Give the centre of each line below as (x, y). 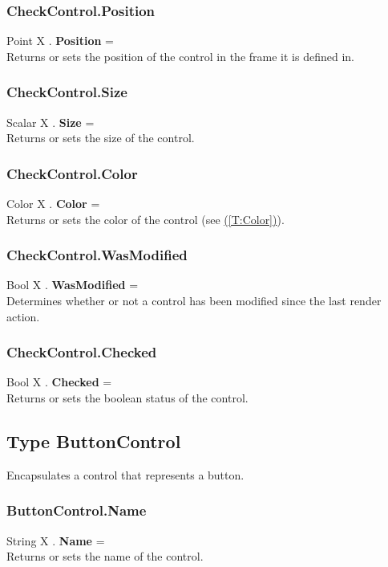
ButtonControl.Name (77, 510)
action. (23, 316)
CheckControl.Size (67, 92)
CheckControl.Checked (82, 352)
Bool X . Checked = (59, 382)
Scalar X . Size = (51, 122)
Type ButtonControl (94, 441)
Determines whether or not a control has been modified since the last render (194, 301)
